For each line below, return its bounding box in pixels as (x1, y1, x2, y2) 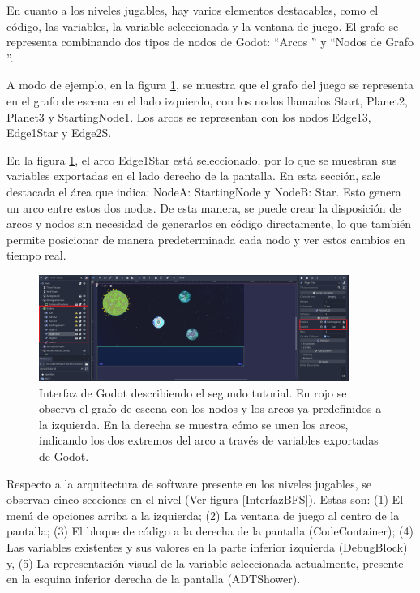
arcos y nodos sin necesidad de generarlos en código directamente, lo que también (6, 215, 412, 232)
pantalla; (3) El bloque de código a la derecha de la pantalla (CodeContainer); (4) (6, 522, 414, 539)
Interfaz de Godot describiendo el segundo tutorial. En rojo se (39, 384, 347, 401)
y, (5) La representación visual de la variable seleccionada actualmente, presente (6, 554, 404, 571)
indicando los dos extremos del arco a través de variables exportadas (39, 432, 379, 449)
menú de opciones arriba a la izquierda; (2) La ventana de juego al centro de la (6, 506, 400, 523)
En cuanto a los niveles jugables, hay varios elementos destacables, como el (6, 2, 379, 18)
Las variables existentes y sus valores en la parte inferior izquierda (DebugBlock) (6, 539, 408, 556)
